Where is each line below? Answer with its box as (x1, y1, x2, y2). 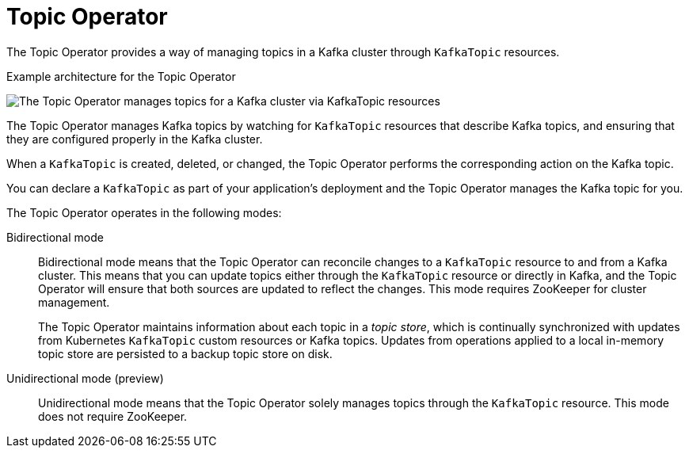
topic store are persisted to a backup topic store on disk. (38, 346, 333, 361)
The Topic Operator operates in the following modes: (6, 205, 282, 219)
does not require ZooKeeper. (38, 409, 188, 423)
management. (38, 295, 110, 309)
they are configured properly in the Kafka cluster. (6, 132, 263, 146)
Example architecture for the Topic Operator (6, 69, 236, 83)
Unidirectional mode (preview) (6, 371, 164, 385)
